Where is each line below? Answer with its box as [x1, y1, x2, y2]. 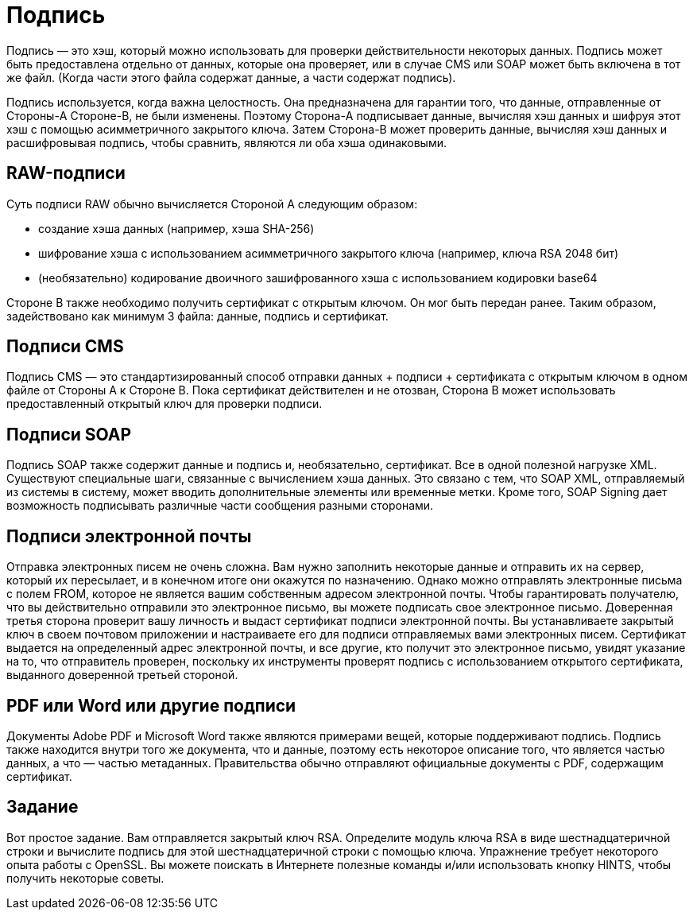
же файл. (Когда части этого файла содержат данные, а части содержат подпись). [6, 70, 456, 84]
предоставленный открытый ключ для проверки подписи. [6, 397, 323, 411]
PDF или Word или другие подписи [6, 695, 296, 716]
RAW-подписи [6, 163, 126, 184]
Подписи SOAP [6, 424, 132, 444]
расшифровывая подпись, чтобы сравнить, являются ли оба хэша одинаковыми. [6, 135, 447, 149]
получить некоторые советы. [6, 871, 165, 885]
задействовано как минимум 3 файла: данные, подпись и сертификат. [6, 309, 389, 323]
